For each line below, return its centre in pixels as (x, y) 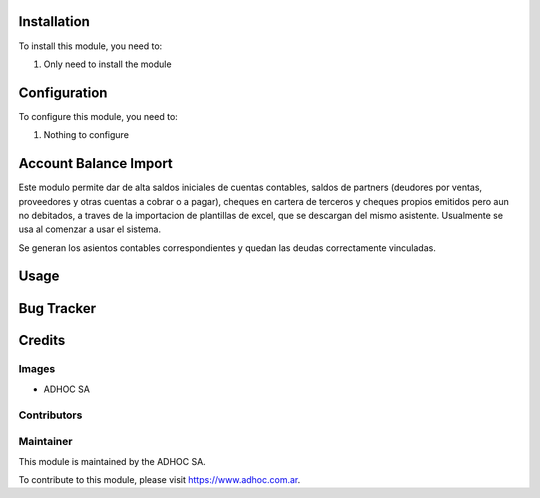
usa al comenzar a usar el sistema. (90, 229)
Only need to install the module (107, 64)
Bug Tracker (57, 308)
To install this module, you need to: (90, 46)
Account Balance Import (96, 163)
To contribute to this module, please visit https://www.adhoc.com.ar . (159, 479)
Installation (54, 21)
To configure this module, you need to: (98, 116)
